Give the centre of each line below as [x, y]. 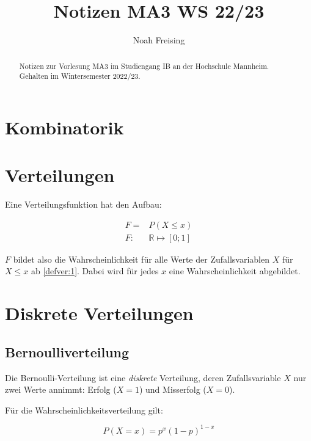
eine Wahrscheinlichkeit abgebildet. [235, 271]
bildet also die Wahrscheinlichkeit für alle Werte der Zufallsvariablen [141, 259]
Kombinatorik [64, 127]
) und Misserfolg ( [173, 389]
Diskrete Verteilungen [99, 313]
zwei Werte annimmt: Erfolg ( [61, 389]
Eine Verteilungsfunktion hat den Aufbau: [83, 204]
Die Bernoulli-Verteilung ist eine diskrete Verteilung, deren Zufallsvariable [143, 377]
